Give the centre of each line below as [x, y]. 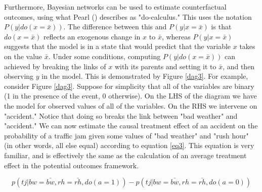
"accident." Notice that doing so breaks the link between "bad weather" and [121, 115]
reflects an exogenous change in [92, 36]
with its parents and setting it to [165, 66]
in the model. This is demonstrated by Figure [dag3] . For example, [145, 76]
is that [221, 27]
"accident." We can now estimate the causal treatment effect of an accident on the [131, 126]
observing [19, 76]
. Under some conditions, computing [104, 56]
